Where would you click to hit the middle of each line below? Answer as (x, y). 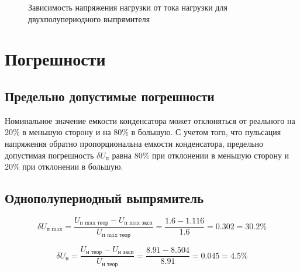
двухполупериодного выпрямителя (89, 18)
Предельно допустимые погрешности (110, 96)
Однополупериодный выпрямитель (104, 198)
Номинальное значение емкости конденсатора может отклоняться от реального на (150, 120)
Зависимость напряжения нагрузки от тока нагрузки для (128, 7)
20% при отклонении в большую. (64, 166)
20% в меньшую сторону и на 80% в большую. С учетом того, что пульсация (143, 132)
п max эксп (138, 223)
